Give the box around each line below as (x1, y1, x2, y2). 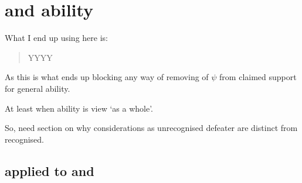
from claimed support (219, 71, 297, 83)
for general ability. (5, 82, 70, 94)
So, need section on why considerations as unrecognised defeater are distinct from (5, 122, 298, 134)
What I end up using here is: (5, 32, 108, 44)
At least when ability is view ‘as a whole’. (5, 102, 153, 114)
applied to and (5, 161, 94, 179)
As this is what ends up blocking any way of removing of (5, 71, 209, 83)
